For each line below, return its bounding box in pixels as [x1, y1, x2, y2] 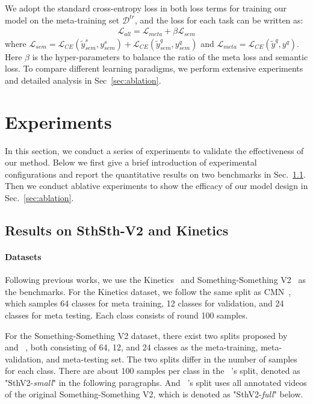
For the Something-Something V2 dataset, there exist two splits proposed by [5, 329, 288, 341]
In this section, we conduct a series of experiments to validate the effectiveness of [5, 144, 304, 157]
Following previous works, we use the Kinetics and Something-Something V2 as [5, 273, 306, 286]
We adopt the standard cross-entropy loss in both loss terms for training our [5, 2, 287, 14]
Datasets [5, 250, 42, 263]
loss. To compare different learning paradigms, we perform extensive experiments [5, 62, 303, 75]
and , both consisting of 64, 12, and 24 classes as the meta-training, [5, 341, 258, 353]
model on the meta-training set [5, 13, 120, 26]
